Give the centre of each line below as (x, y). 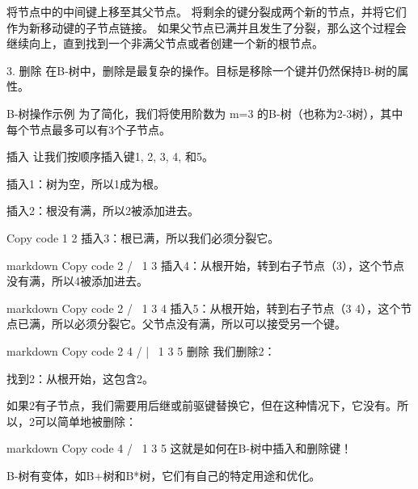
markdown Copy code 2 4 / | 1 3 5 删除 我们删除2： (141, 350)
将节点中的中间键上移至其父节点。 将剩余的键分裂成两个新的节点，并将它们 (207, 11)
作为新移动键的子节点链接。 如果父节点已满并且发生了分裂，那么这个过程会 (207, 27)
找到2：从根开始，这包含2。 (80, 378)
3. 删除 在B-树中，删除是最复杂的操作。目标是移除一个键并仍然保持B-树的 (202, 70)
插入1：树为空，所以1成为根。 (86, 183)
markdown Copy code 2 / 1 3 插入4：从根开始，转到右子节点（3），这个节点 (205, 265)
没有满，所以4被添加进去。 (77, 281)
